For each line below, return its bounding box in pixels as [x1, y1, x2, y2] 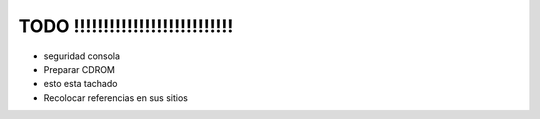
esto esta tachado [43, 78, 118, 90]
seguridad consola [43, 50, 120, 62]
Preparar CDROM [43, 63, 115, 75]
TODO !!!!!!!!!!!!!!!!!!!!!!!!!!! [18, 15, 234, 37]
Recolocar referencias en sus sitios [43, 91, 189, 104]
